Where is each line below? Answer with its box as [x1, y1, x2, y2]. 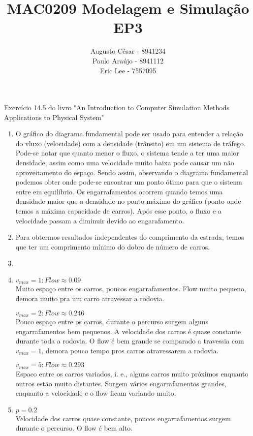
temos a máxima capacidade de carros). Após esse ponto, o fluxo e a [15, 206, 221, 216]
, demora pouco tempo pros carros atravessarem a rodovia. [41, 345, 219, 355]
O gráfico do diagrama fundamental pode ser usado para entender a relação [15, 128, 243, 139]
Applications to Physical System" [4, 112, 104, 122]
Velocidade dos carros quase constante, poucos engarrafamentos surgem [15, 413, 231, 423]
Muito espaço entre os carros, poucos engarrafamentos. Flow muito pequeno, [15, 283, 246, 294]
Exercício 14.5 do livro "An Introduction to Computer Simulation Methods [4, 102, 229, 113]
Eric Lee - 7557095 [100, 65, 156, 75]
